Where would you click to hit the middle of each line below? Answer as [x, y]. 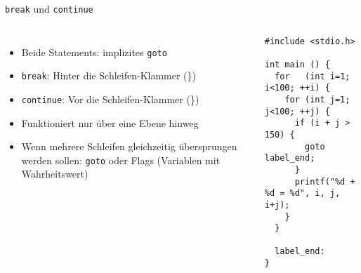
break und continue [49, 8]
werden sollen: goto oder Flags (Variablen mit [121, 160]
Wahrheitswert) [55, 174]
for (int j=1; [317, 99]
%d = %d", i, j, [302, 193]
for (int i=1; [313, 76]
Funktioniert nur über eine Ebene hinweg [110, 122]
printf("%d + [325, 181]
